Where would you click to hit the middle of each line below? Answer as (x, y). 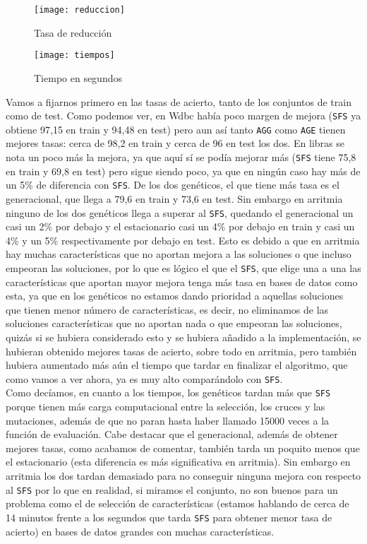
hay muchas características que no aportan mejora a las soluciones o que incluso (179, 254)
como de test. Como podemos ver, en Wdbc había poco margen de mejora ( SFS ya (183, 116)
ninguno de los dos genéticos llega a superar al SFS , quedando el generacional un (180, 212)
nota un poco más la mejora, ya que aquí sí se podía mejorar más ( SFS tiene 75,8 (181, 157)
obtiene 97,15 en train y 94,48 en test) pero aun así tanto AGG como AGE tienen (176, 129)
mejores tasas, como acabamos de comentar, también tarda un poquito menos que (183, 448)
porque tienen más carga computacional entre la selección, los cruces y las (166, 407)
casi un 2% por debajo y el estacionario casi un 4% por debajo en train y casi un (180, 226)
